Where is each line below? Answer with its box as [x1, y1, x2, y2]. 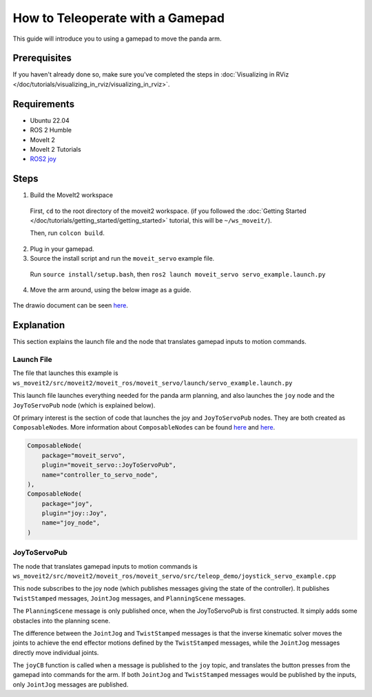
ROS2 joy [30, 155, 56, 163]
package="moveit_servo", [41, 452, 126, 459]
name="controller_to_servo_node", [41, 471, 158, 478]
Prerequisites [12, 52, 72, 64]
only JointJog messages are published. [12, 680, 129, 689]
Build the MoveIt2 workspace [30, 191, 114, 199]
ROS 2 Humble [30, 126, 72, 134]
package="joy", [41, 500, 93, 507]
